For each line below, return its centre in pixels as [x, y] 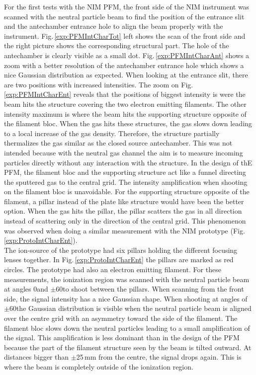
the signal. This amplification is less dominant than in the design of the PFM [122, 337]
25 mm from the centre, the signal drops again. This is [159, 357]
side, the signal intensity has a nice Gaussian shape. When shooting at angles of [126, 298]
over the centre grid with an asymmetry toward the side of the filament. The [121, 318]
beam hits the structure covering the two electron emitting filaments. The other [125, 104]
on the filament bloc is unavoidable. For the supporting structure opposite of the [127, 191]
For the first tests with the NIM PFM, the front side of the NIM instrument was [127, 6]
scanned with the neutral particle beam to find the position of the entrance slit [124, 16]
